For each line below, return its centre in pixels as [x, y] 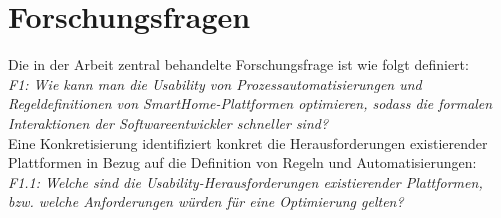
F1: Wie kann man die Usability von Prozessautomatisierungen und [215, 83]
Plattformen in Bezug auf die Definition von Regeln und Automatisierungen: [242, 162]
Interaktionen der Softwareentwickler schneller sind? [168, 122]
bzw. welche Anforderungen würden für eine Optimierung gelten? [206, 201]
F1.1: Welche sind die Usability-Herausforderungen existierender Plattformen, [245, 181]
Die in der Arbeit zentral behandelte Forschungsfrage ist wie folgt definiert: [238, 64]
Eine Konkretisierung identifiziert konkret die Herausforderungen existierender [248, 142]
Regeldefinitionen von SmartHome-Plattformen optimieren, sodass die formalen [250, 103]
